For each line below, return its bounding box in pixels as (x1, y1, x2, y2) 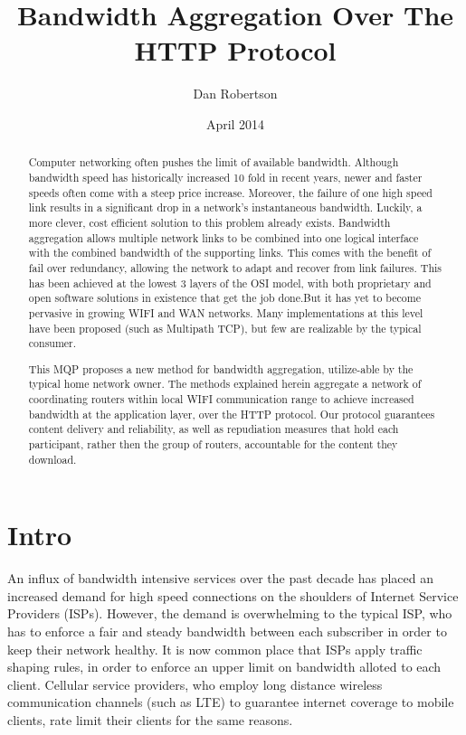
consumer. (28, 335, 77, 351)
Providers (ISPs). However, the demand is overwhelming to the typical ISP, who (7, 604, 452, 623)
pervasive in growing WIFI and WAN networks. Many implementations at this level (28, 305, 423, 320)
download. (28, 451, 77, 466)
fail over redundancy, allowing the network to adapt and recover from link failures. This (28, 259, 442, 275)
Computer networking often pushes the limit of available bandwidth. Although (28, 155, 399, 170)
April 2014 (205, 114, 265, 133)
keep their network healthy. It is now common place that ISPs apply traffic (7, 639, 423, 658)
